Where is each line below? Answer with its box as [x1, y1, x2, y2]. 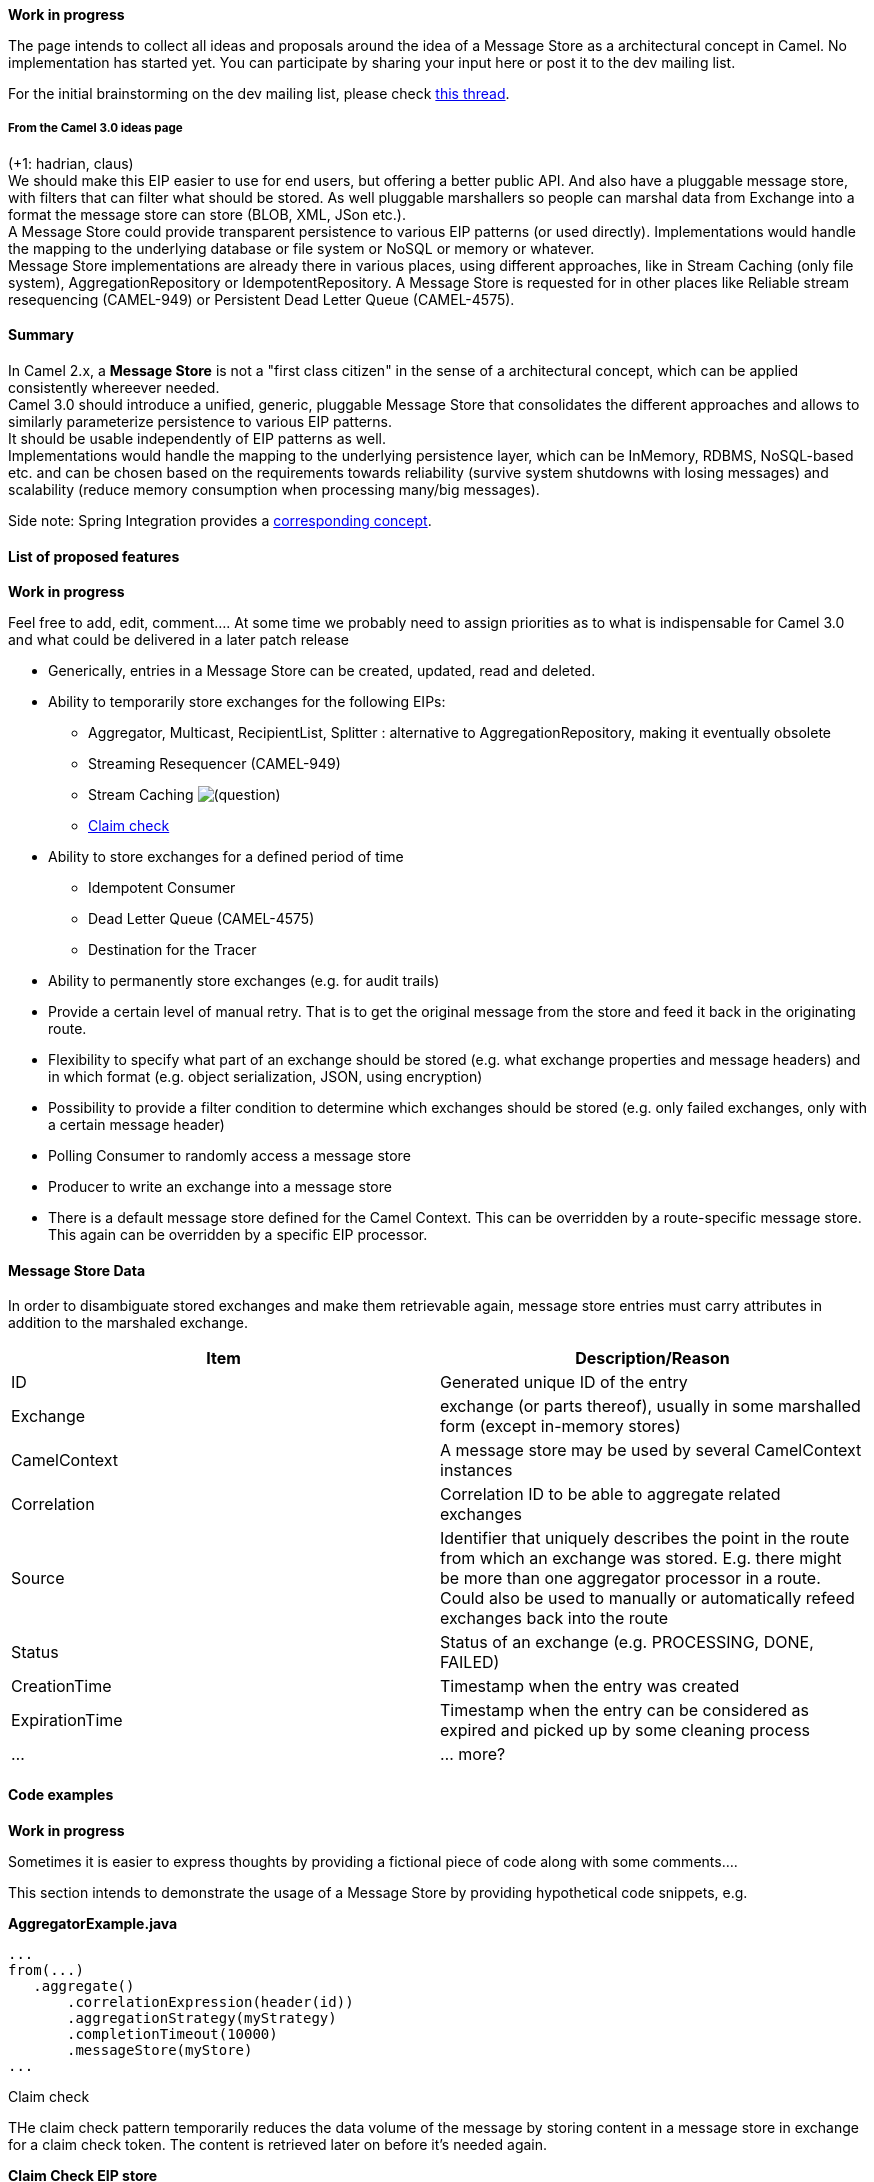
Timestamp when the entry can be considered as [440, 1700, 810, 1721]
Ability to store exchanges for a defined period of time [48, 848, 404, 866]
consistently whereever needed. [8, 379, 220, 396]
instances [440, 1460, 513, 1481]
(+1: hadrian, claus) [8, 154, 134, 172]
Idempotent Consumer [88, 879, 236, 897]
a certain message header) [48, 1116, 225, 1134]
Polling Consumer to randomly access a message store [48, 1147, 411, 1165]
